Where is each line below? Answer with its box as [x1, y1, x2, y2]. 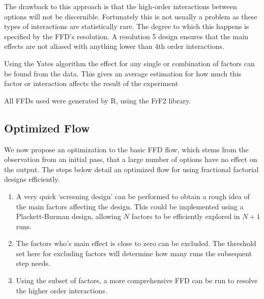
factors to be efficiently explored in [131, 211, 240, 222]
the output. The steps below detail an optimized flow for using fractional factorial [4, 164, 259, 174]
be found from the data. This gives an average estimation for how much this [4, 68, 242, 78]
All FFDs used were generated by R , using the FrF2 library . [4, 95, 191, 105]
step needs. [16, 258, 50, 268]
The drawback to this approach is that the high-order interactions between [4, 1, 237, 11]
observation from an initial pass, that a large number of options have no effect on [4, 154, 257, 165]
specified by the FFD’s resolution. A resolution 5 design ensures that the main [4, 31, 248, 41]
